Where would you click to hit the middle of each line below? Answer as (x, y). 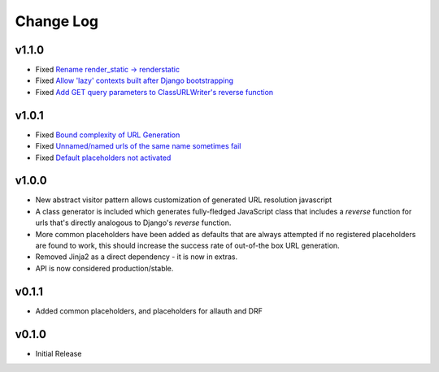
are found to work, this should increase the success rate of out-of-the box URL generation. (188, 245)
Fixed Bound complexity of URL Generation (108, 135)
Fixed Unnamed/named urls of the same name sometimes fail (138, 146)
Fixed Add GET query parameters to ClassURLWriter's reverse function (154, 92)
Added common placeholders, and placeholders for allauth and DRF (149, 311)
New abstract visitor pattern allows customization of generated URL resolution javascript (184, 200)
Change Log (57, 21)
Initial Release (59, 353)
